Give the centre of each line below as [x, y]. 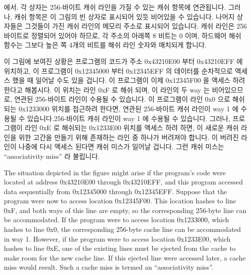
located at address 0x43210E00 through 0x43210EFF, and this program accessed [124, 182]
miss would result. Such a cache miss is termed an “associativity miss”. [109, 267]
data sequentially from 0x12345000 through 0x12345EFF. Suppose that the [116, 191]
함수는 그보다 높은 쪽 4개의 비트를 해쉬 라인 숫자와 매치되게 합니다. [105, 45]
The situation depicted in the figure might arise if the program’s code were [115, 172]
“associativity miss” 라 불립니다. [52, 156]
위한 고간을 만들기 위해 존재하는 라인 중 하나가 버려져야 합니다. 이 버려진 [129, 137]
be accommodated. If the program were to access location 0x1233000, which [117, 220]
